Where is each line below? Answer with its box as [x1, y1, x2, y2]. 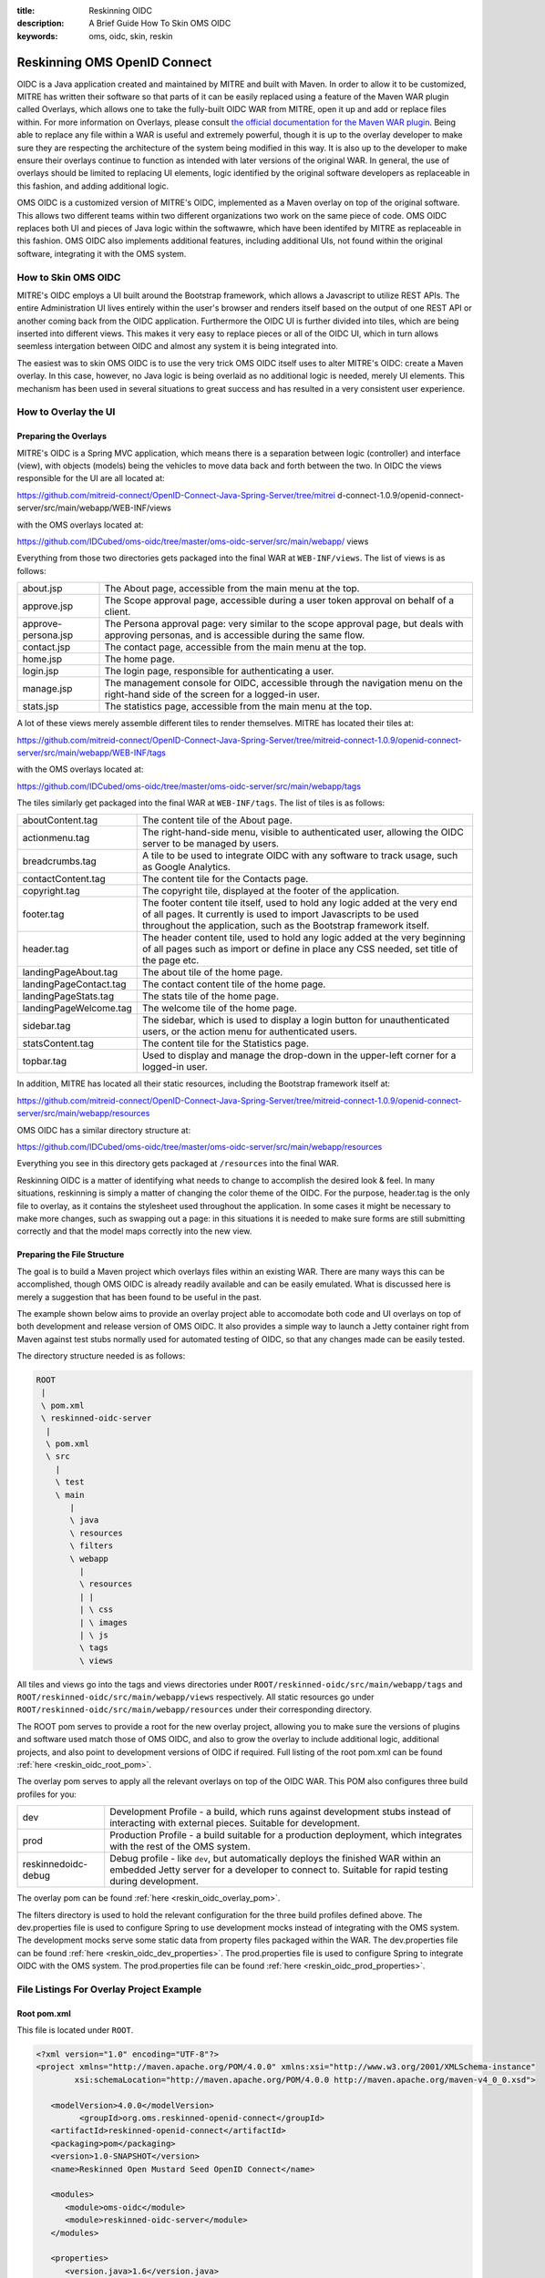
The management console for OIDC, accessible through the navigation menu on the [104, 677, 464, 690]
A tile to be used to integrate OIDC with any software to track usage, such [141, 849, 458, 862]
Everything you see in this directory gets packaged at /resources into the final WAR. [16, 1158, 339, 1169]
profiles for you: [16, 1789, 77, 1800]
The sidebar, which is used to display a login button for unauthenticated [141, 1014, 450, 1027]
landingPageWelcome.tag [22, 1002, 132, 1015]
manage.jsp [22, 682, 73, 695]
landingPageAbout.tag [22, 966, 118, 979]
